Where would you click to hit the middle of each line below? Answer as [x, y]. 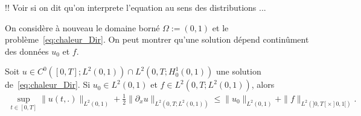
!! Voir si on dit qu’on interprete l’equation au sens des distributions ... [136, 7]
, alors [263, 84]
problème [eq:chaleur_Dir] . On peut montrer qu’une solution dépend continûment [157, 39]
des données [27, 51]
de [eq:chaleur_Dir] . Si [48, 84]
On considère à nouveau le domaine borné [82, 27]
